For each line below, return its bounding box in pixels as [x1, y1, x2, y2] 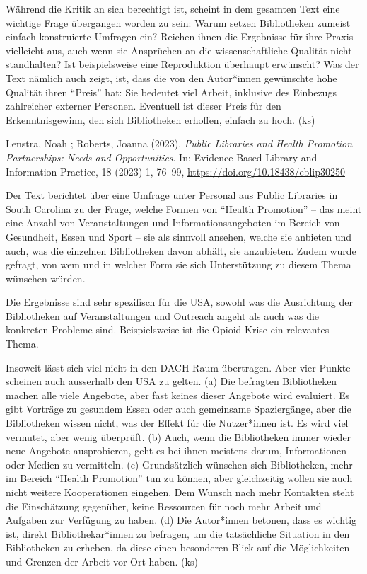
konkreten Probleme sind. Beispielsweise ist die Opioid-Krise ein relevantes [6, 322, 330, 337]
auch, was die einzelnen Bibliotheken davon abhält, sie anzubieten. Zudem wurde [6, 243, 356, 258]
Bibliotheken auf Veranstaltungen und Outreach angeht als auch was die [6, 308, 320, 323]
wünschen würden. [6, 270, 86, 285]
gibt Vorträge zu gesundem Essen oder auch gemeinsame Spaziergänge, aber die [6, 401, 351, 416]
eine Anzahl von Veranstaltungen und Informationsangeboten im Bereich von [6, 215, 340, 230]
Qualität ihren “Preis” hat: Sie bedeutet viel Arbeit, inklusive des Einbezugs [6, 84, 337, 99]
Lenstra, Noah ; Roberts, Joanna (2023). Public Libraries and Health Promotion [6, 136, 353, 151]
